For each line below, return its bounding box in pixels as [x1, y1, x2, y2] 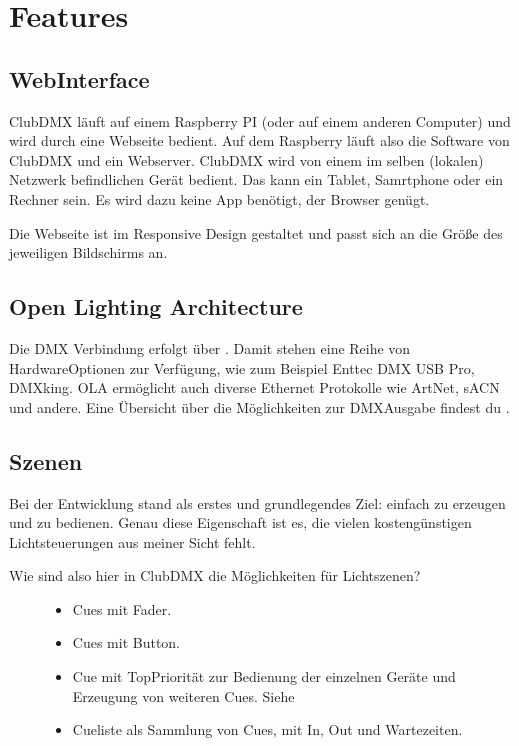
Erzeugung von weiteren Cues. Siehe [72, 685, 295, 706]
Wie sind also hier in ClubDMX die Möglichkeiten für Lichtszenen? [9, 565, 421, 586]
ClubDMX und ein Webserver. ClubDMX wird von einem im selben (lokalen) [9, 149, 484, 170]
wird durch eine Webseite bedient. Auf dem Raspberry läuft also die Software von [9, 130, 510, 151]
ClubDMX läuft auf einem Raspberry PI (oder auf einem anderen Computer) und [9, 110, 511, 131]
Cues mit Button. [72, 632, 181, 653]
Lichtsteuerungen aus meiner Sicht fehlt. [9, 531, 256, 552]
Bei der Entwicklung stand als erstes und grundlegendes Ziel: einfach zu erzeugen [9, 492, 506, 513]
